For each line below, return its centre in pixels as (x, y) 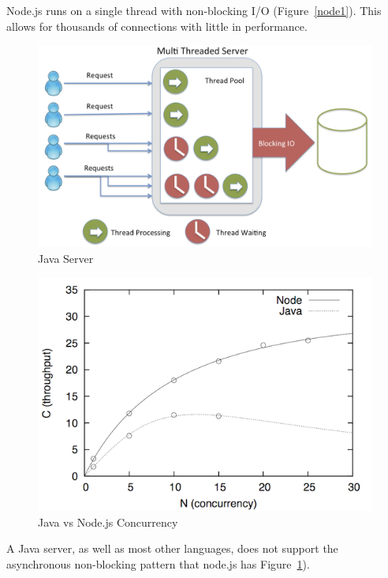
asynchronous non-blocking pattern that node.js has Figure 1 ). (158, 564)
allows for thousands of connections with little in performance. (157, 26)
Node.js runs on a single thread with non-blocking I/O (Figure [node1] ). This (194, 10)
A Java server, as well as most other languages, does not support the (172, 548)
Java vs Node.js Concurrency (108, 522)
